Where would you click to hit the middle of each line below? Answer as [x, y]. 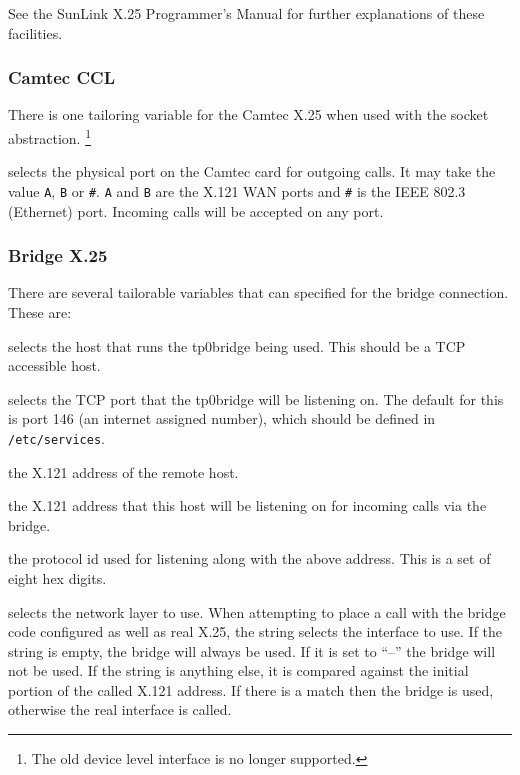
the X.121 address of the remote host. [123, 471]
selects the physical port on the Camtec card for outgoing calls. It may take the [252, 171]
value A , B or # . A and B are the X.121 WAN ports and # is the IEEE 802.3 [237, 190]
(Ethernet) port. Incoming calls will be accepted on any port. [196, 210]
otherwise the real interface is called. [120, 709]
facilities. [35, 32]
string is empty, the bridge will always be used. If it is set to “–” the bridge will [252, 650]
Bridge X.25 [58, 255]
